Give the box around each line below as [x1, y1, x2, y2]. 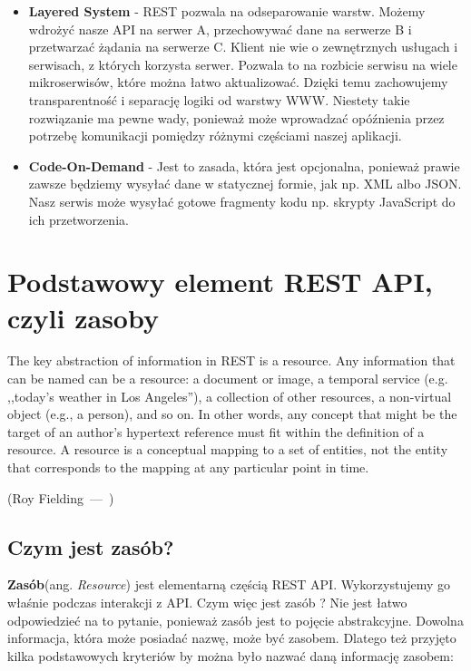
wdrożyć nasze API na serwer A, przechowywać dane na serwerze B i [28, 19, 412, 38]
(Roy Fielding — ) [7, 488, 114, 507]
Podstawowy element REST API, [7, 263, 433, 300]
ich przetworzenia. [28, 209, 129, 229]
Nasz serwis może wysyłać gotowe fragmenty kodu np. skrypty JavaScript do [28, 191, 456, 210]
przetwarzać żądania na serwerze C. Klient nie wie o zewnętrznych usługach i [28, 37, 458, 56]
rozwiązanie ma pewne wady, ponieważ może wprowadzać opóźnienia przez [28, 108, 445, 127]
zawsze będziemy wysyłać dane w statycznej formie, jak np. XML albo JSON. [28, 174, 462, 193]
